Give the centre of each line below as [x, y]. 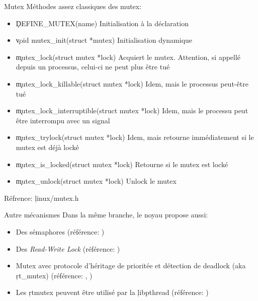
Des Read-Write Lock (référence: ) [68, 248]
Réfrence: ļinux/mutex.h [41, 198]
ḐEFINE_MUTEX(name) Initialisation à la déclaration [102, 23]
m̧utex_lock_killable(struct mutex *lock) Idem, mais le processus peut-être [132, 83]
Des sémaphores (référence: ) [60, 231]
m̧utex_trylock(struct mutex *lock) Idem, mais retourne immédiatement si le [135, 137]
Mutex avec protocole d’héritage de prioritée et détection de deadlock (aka [131, 266]
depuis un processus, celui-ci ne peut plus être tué [93, 67]
